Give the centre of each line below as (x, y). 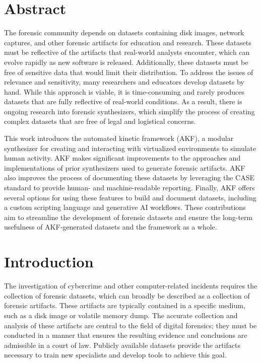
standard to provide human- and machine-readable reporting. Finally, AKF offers (129, 188)
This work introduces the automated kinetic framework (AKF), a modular (119, 138)
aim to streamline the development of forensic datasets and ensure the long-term (128, 217)
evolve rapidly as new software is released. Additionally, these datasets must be (126, 62)
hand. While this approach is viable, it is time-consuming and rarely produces (124, 91)
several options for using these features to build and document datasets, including (130, 197)
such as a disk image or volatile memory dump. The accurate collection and (121, 315)
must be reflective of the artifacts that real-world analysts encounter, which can (127, 52)
